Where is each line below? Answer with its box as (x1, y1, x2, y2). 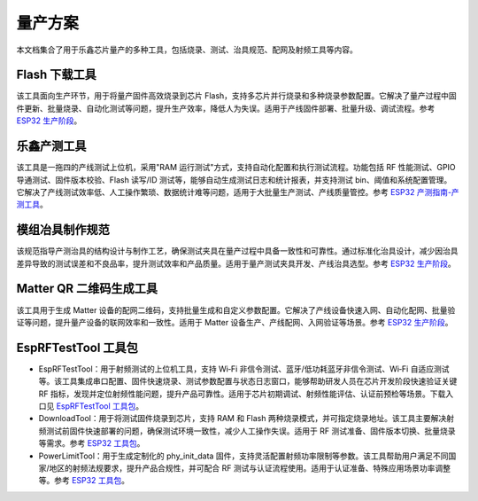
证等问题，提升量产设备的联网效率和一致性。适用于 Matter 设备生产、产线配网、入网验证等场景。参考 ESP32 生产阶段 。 (16, 317, 453, 327)
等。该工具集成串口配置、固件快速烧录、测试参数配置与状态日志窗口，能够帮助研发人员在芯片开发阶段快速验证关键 (38, 376, 458, 387)
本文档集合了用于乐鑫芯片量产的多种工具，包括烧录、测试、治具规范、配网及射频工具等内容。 (16, 44, 358, 55)
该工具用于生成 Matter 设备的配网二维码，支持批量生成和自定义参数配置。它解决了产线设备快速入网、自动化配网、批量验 (16, 304, 456, 315)
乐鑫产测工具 (16, 138, 87, 154)
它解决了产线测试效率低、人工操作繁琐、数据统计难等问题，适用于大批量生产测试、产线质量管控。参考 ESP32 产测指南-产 (16, 186, 459, 197)
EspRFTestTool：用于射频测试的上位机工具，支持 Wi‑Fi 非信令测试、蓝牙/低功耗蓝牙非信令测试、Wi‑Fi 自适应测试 (38, 364, 450, 374)
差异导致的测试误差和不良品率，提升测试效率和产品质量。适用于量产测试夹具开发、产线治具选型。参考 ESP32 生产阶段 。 (16, 258, 456, 269)
